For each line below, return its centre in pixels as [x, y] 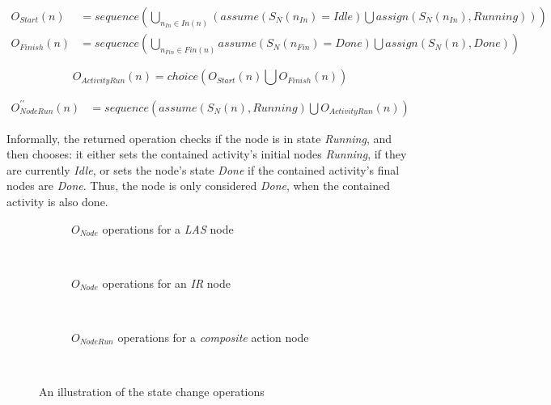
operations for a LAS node [168, 228]
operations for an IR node [166, 283]
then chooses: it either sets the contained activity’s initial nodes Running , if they [207, 154]
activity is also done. [57, 201]
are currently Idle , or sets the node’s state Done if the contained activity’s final [203, 169]
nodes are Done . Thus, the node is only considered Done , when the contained [198, 186]
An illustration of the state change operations [152, 392]
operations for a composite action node [213, 337]
